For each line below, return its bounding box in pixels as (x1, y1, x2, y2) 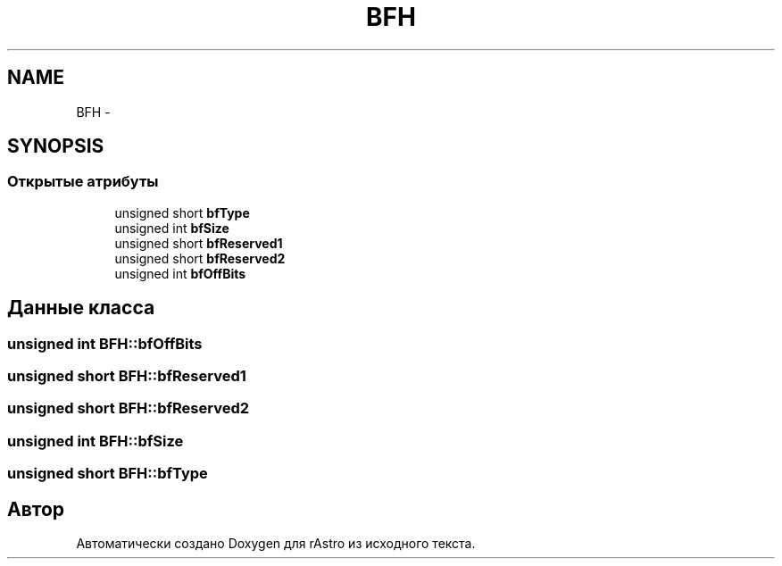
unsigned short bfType (114, 204, 250, 221)
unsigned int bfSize (114, 220, 229, 236)
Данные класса (7, 296, 155, 320)
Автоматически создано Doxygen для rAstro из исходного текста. (76, 536, 476, 551)
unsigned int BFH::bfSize (7, 431, 184, 450)
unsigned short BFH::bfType (7, 464, 208, 483)
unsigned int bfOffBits (114, 265, 246, 281)
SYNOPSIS (7, 135, 104, 158)
